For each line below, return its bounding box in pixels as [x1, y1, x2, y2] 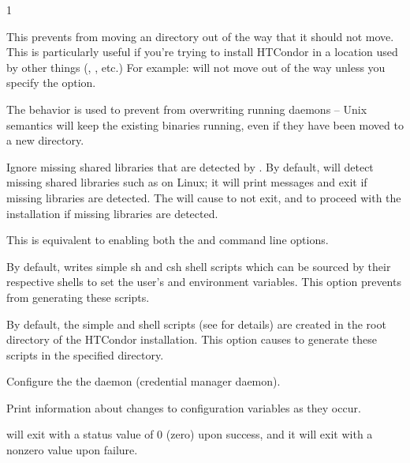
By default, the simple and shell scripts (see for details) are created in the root [6, 315, 386, 332]
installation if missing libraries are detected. [6, 205, 218, 221]
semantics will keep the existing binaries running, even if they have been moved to [6, 116, 404, 133]
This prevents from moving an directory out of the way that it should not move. [6, 28, 394, 44]
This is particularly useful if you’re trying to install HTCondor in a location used [6, 43, 398, 60]
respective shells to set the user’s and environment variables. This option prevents [6, 273, 401, 290]
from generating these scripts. [6, 288, 150, 305]
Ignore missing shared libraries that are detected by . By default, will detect [6, 158, 374, 175]
